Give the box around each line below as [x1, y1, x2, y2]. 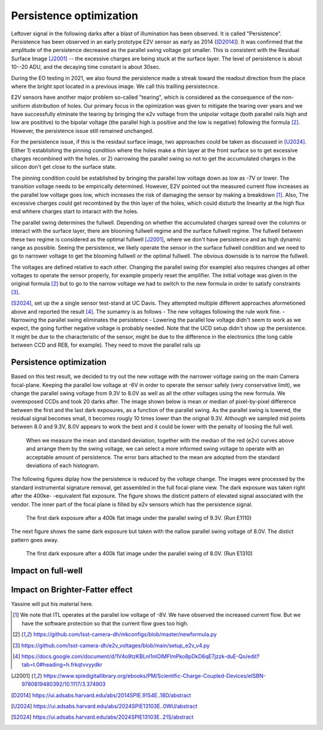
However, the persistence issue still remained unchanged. [11, 127, 154, 134]
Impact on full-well [11, 565, 83, 575]
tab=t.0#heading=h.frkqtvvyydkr [22, 661, 103, 668]
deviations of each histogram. [26, 462, 100, 469]
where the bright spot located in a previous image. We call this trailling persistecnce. [11, 83, 220, 90]
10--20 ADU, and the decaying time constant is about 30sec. [11, 63, 161, 71]
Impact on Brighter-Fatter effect [11, 584, 133, 595]
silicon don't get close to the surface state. [11, 163, 117, 171]
